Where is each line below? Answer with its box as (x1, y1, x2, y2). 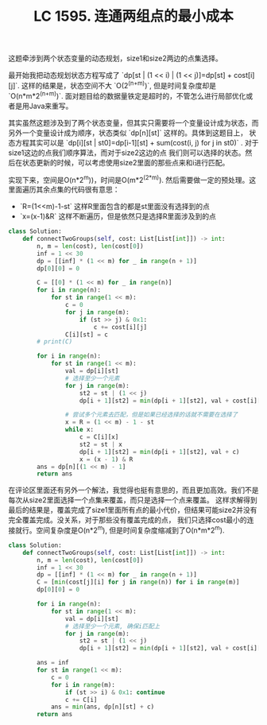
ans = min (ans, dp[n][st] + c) (50, 703, 155, 711)
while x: (64, 426, 94, 434)
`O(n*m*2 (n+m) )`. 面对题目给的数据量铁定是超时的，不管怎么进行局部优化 (8, 89, 246, 100)
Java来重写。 (29, 101, 73, 110)
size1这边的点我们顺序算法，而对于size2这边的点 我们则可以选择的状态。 (8, 148, 246, 157)
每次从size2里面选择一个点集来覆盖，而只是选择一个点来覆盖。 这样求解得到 (8, 495, 257, 505)
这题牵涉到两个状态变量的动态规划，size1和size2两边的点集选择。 (8, 53, 222, 64)
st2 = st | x (79, 440, 123, 448)
